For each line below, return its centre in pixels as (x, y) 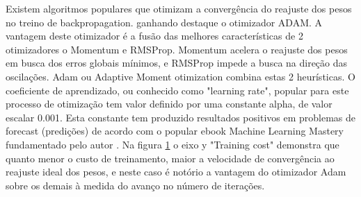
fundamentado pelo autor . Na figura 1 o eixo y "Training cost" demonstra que (173, 144)
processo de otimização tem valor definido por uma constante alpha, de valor (169, 104)
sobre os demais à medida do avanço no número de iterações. (135, 185)
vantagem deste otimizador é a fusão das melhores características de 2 (154, 36)
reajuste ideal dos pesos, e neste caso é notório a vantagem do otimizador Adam (176, 172)
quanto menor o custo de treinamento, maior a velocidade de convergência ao (170, 158)
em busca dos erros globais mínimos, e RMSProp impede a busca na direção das (177, 63)
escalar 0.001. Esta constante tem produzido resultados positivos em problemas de (180, 117)
